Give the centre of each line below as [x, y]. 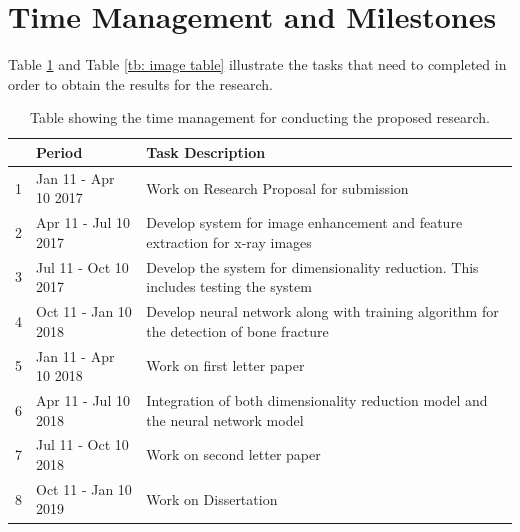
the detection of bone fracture [237, 330]
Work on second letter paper [233, 454]
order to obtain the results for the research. [140, 83]
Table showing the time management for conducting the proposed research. [260, 117]
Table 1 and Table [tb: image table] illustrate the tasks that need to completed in [257, 64]
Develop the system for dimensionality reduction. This [312, 266]
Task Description [206, 151]
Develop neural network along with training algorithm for [322, 311]
